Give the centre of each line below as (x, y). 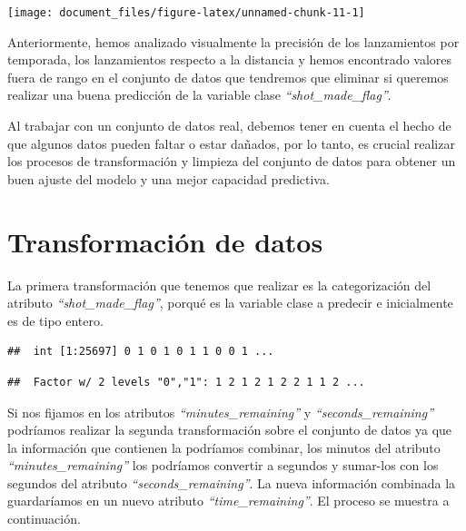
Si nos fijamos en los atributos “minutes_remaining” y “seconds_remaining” (220, 412)
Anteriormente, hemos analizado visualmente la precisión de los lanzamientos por (233, 41)
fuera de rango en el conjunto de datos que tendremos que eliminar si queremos (228, 77)
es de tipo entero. (55, 320)
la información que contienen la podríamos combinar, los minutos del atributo (224, 447)
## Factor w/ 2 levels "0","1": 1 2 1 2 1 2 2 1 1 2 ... (186, 382)
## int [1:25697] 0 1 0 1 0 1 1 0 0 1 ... (141, 352)
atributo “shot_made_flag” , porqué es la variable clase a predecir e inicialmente (230, 303)
